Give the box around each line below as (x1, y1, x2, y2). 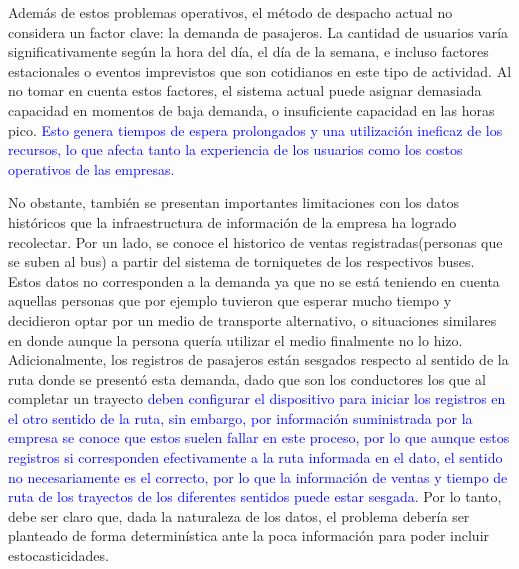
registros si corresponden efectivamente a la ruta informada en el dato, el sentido (8, 447, 503, 468)
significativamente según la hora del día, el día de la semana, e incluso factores (8, 41, 489, 62)
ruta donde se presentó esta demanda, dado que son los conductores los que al (8, 368, 486, 389)
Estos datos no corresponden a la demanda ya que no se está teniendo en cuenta (8, 270, 500, 291)
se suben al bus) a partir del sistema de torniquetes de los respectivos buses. (8, 251, 475, 272)
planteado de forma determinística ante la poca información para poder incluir (8, 525, 490, 546)
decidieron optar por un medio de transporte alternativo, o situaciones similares (8, 309, 497, 330)
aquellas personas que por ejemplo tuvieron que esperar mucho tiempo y (8, 290, 452, 311)
